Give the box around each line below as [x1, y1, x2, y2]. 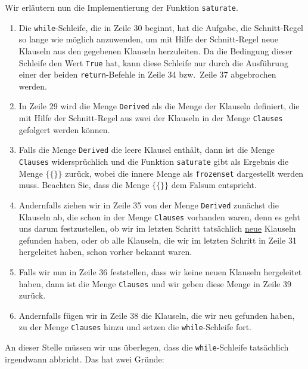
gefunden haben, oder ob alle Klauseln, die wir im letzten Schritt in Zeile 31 [18, 233, 297, 246]
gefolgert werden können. [18, 123, 110, 136]
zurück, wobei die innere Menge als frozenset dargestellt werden [65, 167, 304, 179]
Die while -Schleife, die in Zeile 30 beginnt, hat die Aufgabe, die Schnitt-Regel [18, 21, 303, 33]
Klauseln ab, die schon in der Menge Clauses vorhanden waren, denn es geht [18, 210, 300, 223]
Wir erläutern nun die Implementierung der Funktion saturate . [5, 1, 238, 13]
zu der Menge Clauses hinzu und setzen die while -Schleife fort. [18, 321, 251, 333]
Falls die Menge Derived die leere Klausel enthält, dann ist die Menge [18, 143, 275, 156]
